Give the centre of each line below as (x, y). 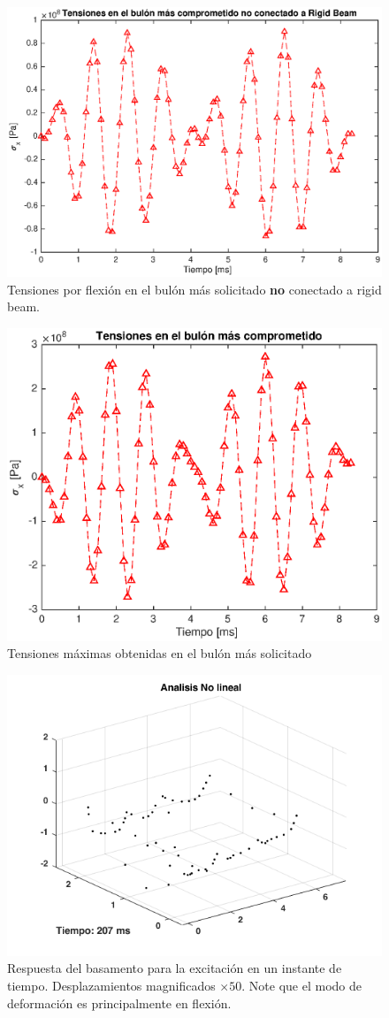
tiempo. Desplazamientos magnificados (111, 985)
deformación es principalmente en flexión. (119, 1003)
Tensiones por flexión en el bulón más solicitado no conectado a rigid (194, 289)
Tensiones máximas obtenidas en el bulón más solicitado (160, 653)
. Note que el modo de (301, 985)
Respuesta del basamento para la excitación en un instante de (175, 968)
